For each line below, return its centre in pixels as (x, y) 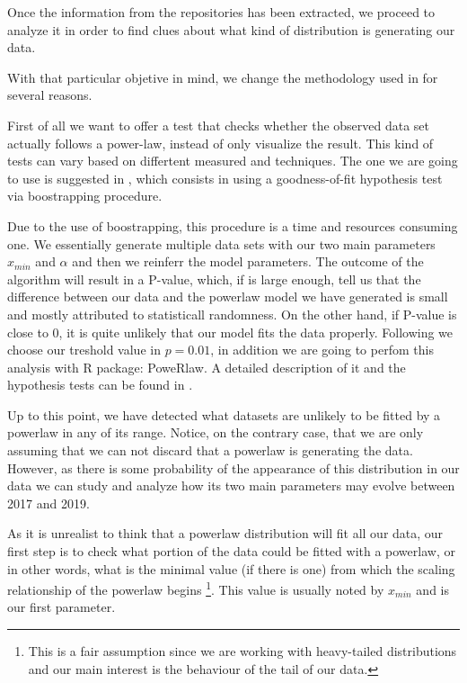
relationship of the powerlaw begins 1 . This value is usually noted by (196, 588)
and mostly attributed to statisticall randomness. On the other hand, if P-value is (232, 314)
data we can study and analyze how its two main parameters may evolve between (231, 485)
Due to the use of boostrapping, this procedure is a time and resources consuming (233, 225)
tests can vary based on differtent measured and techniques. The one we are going (233, 161)
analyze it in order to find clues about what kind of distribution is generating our (231, 29)
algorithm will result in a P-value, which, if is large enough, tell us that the (214, 279)
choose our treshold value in (84, 350)
